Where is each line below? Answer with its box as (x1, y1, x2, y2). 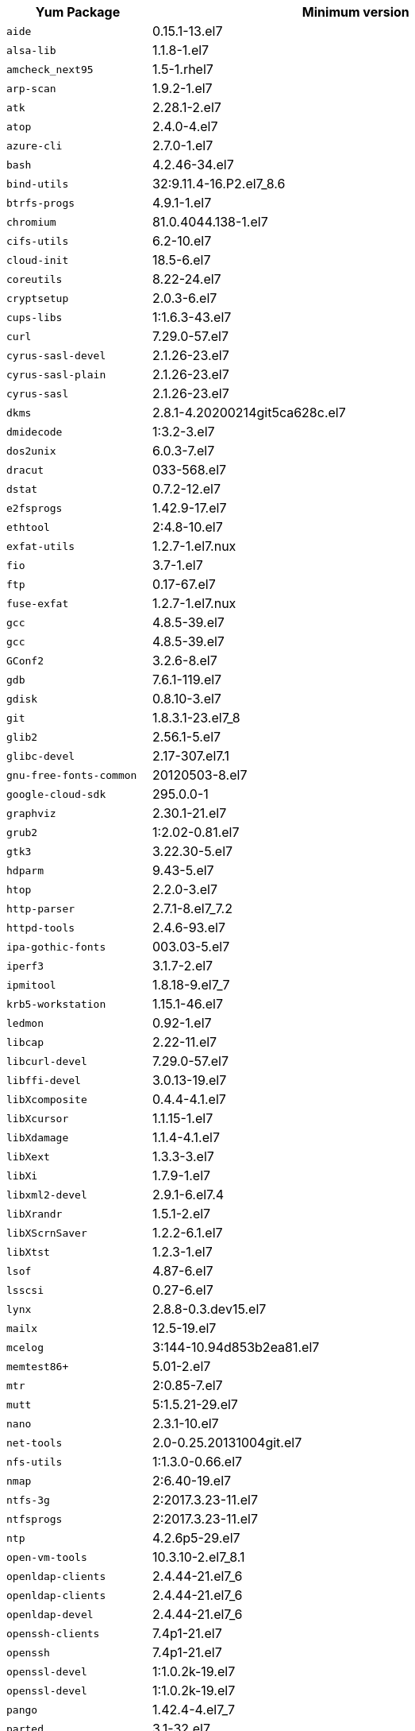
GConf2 (6, 654, 44, 667)
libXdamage (6, 1131, 69, 1144)
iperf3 (6, 959, 44, 972)
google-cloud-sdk (6, 788, 106, 800)
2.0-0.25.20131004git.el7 (152, 1435, 302, 1450)
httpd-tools (6, 921, 75, 934)
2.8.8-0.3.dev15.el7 (152, 1301, 267, 1317)
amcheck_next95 (6, 63, 94, 76)
